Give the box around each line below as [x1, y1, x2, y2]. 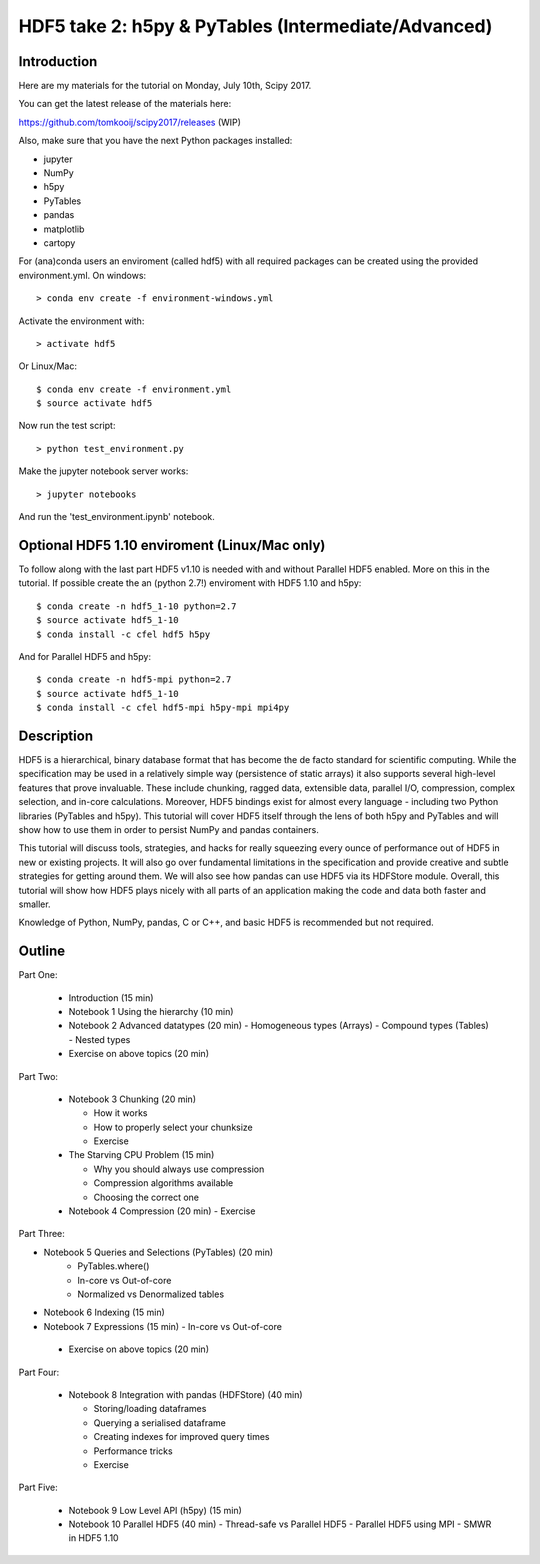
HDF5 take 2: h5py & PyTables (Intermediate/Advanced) [18, 15, 493, 37]
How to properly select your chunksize [93, 1121, 254, 1133]
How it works [93, 1107, 149, 1119]
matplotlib [43, 223, 85, 235]
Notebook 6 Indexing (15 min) [43, 1306, 165, 1319]
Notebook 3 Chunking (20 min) [68, 1093, 197, 1105]
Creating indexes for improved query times [93, 1431, 270, 1443]
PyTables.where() [77, 1260, 150, 1272]
